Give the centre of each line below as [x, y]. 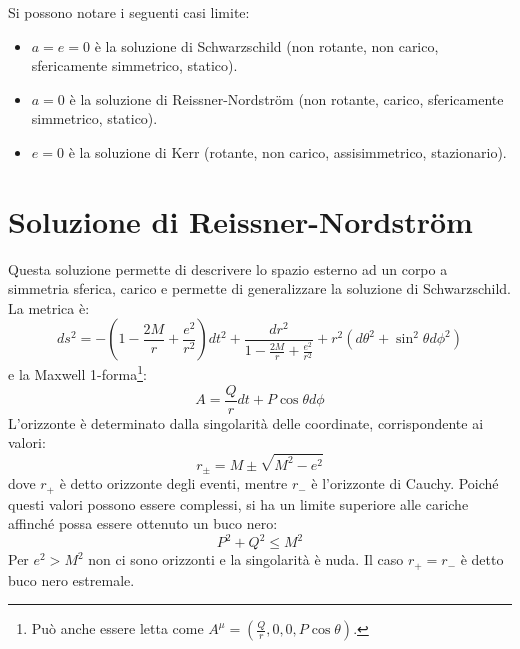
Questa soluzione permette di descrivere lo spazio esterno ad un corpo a [228, 268]
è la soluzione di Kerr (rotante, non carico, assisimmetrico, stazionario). [287, 151]
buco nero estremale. [71, 579]
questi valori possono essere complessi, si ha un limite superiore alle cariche [238, 503]
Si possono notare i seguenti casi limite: [129, 12]
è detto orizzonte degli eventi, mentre [173, 483]
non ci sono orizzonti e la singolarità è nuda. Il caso [246, 559]
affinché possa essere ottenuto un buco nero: [143, 523]
